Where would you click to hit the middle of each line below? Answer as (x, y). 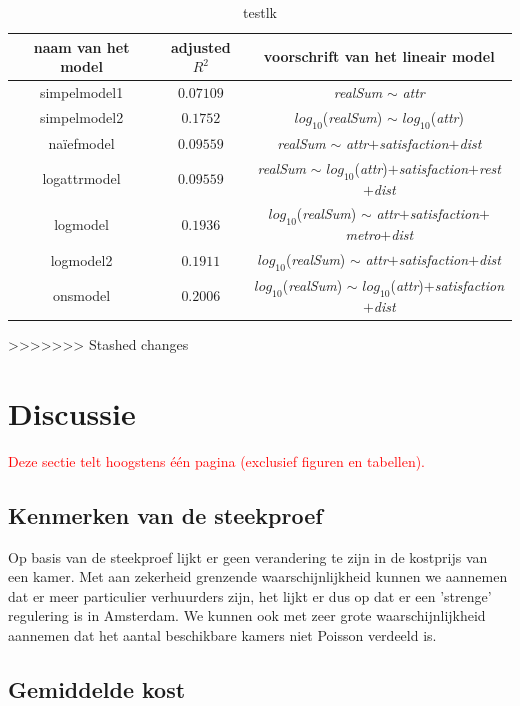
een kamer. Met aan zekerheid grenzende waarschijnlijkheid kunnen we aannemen (258, 576)
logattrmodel (81, 178)
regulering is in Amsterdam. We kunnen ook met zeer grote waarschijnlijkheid (247, 615)
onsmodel (81, 295)
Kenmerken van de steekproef (165, 514)
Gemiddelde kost (97, 688)
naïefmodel (81, 142)
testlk (260, 12)
